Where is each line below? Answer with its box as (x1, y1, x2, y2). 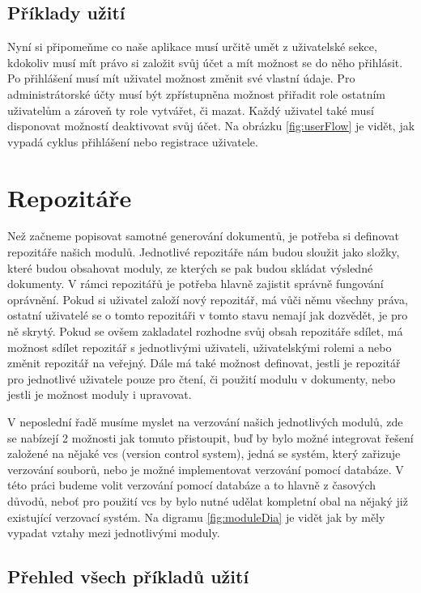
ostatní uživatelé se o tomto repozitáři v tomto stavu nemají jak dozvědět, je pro (7, 307, 408, 324)
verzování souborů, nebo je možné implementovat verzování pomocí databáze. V (7, 460, 404, 477)
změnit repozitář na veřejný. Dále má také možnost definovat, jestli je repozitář (7, 354, 401, 371)
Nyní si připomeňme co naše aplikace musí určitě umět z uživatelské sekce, (7, 38, 377, 55)
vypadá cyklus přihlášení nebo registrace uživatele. (7, 133, 258, 150)
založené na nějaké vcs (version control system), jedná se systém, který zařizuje (7, 445, 401, 462)
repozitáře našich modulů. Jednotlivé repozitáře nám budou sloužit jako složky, (7, 244, 400, 260)
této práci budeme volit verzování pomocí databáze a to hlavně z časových (7, 477, 376, 493)
